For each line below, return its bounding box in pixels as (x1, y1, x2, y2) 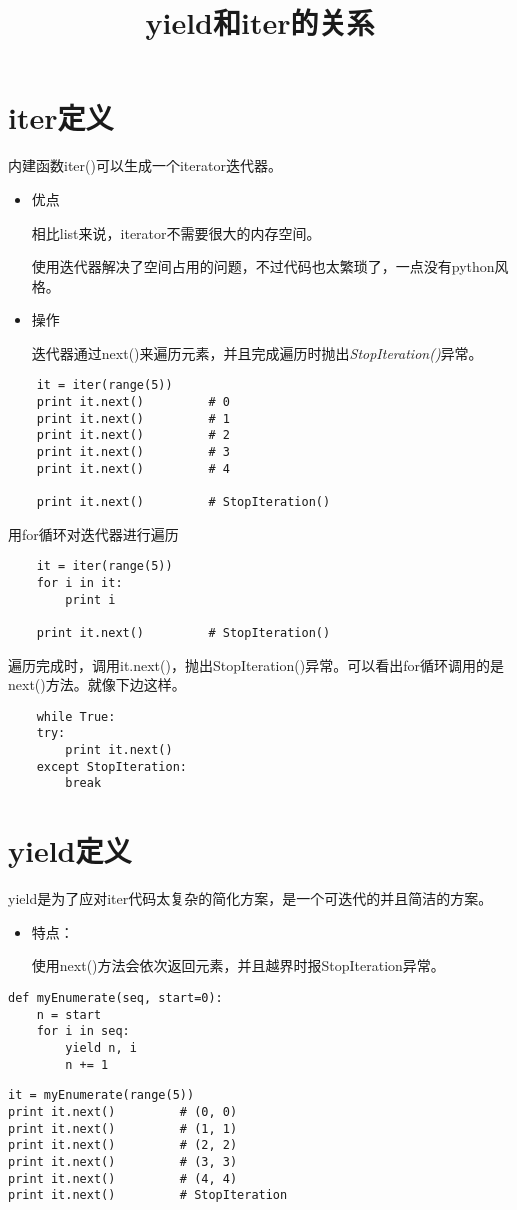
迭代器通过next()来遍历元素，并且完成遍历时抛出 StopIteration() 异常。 (31, 342, 483, 363)
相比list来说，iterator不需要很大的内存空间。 (31, 222, 321, 243)
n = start (36, 1007, 102, 1022)
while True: (36, 709, 116, 724)
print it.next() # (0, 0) (8, 1104, 238, 1119)
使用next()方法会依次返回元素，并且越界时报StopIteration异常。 (31, 955, 445, 976)
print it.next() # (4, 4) (8, 1171, 238, 1186)
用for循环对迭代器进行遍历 (8, 523, 179, 544)
